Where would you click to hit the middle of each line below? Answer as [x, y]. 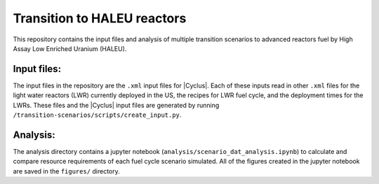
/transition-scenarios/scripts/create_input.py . [97, 115]
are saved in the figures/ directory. [67, 171]
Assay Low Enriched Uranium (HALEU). [70, 48]
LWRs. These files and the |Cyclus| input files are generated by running [116, 105]
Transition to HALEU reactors [100, 18]
